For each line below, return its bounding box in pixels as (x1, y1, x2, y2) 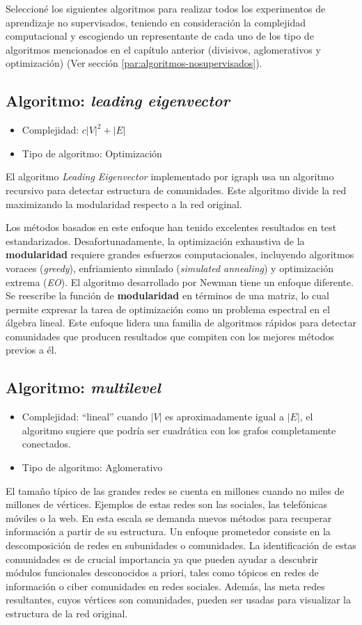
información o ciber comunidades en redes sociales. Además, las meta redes (6, 578, 325, 593)
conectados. (22, 436, 71, 451)
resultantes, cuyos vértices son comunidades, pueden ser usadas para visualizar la (6, 592, 351, 607)
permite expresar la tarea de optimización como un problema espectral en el (6, 301, 330, 316)
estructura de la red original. (6, 606, 128, 620)
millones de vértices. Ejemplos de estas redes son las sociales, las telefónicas (6, 497, 327, 512)
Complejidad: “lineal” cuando (22, 409, 148, 424)
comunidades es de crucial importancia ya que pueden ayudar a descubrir (6, 551, 318, 566)
